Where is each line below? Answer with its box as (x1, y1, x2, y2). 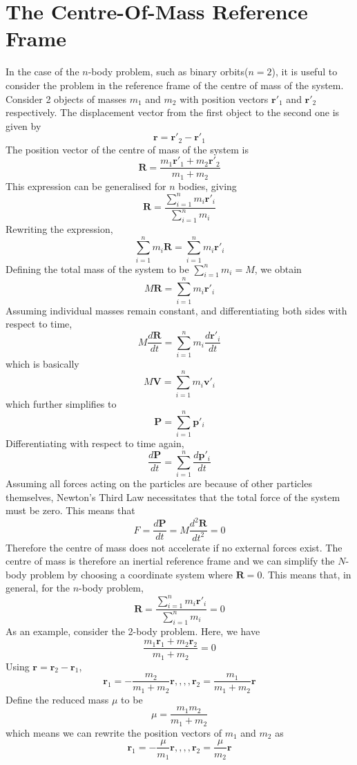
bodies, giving (178, 178, 237, 193)
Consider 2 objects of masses (6, 91, 126, 106)
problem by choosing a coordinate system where (30, 567, 233, 581)
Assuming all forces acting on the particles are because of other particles (6, 476, 312, 491)
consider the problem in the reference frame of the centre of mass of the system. (6, 77, 344, 92)
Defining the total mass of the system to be (6, 261, 189, 276)
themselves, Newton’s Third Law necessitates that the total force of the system (6, 489, 340, 504)
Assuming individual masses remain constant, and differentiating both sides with (6, 303, 347, 317)
